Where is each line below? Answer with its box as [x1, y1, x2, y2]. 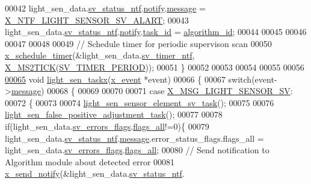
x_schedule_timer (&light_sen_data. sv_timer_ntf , [5, 49, 195, 62]
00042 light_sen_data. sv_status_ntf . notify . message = [5, 2, 206, 14]
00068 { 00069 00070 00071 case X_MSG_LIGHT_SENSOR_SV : [47, 84, 293, 97]
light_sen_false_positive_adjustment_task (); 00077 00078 [5, 108, 223, 121]
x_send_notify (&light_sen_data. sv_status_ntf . [5, 167, 185, 180]
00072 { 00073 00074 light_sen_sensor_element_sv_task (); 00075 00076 [5, 96, 274, 109]
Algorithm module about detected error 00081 [5, 155, 175, 168]
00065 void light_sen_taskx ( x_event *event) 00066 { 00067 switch [5, 72, 252, 85]
